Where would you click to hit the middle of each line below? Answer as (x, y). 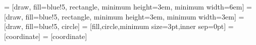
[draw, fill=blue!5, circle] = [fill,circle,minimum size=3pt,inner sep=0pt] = (119, 26)
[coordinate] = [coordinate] (46, 36)
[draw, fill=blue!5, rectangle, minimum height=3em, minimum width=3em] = (124, 16)
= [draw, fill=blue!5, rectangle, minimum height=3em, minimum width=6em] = (128, 6)
